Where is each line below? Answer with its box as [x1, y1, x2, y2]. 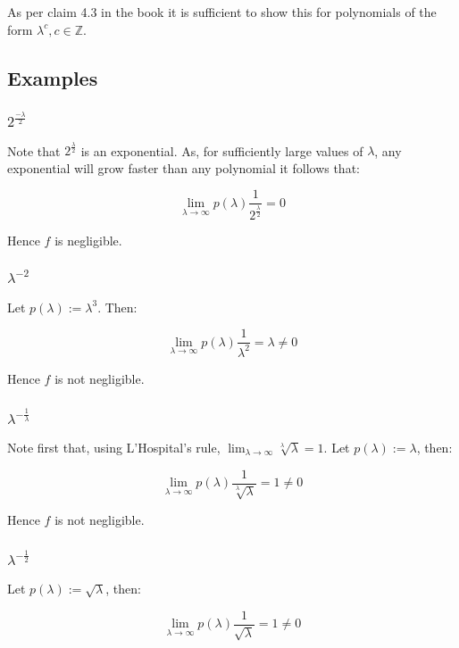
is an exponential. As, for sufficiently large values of [80, 141, 363, 160]
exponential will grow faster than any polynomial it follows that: [7, 158, 360, 177]
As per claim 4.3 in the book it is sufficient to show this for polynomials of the [7, 3, 437, 21]
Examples [7, 63, 98, 91]
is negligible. [54, 230, 122, 249]
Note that [7, 141, 61, 160]
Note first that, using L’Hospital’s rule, [7, 437, 221, 456]
